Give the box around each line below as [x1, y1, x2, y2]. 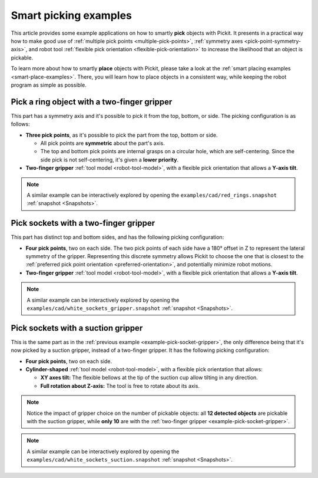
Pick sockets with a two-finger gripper [11, 218, 155, 228]
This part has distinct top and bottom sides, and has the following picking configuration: [11, 233, 224, 241]
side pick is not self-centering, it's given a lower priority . [40, 156, 179, 163]
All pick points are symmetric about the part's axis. [40, 139, 165, 147]
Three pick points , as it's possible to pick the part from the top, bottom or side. [25, 131, 218, 139]
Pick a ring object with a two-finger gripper [11, 97, 173, 107]
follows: [11, 121, 30, 128]
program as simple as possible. [11, 81, 87, 88]
